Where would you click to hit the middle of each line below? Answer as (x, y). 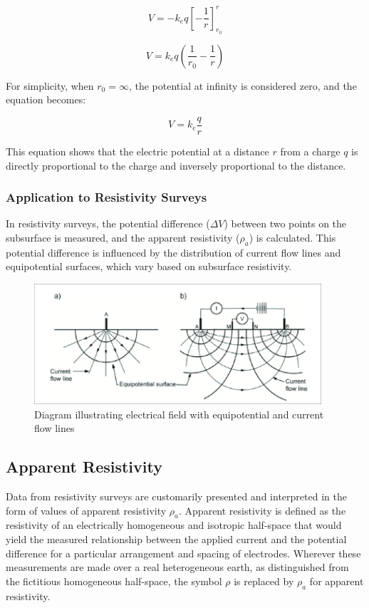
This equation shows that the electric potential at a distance (137, 151)
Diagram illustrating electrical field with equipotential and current (179, 414)
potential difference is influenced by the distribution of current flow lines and (173, 252)
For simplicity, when (50, 85)
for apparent (337, 581)
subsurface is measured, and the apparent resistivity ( (123, 237)
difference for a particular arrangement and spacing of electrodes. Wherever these (183, 553)
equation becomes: (46, 99)
